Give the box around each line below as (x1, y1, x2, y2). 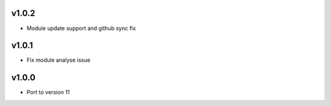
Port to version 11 (26, 89, 70, 96)
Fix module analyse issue (26, 56, 91, 64)
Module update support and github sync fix (26, 25, 136, 32)
